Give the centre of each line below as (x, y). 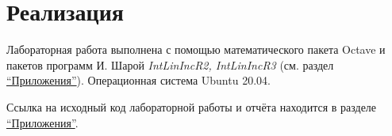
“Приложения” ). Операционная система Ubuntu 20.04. (138, 80)
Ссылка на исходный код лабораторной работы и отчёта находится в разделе (192, 106)
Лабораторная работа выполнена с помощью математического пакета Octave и (196, 49)
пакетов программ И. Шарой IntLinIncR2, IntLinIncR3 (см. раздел (170, 64)
